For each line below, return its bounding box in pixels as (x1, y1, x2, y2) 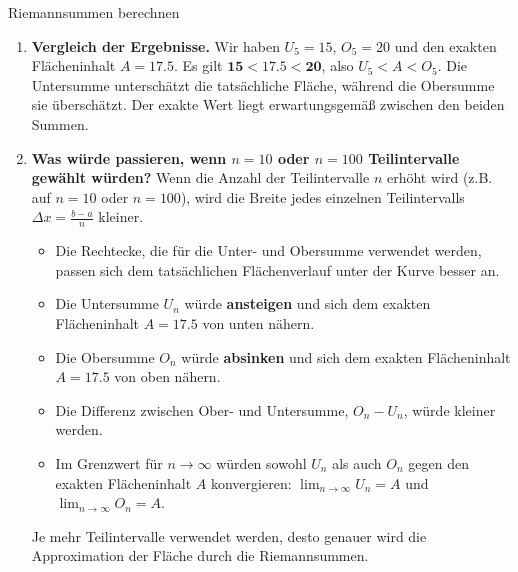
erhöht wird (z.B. (386, 167, 493, 188)
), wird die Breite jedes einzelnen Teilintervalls (180, 186, 465, 207)
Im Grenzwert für (55, 452, 163, 473)
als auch (332, 452, 382, 473)
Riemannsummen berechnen (8, 2, 180, 22)
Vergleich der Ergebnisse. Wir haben (31, 35, 280, 56)
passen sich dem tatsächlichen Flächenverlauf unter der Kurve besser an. (55, 259, 500, 280)
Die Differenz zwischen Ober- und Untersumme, (55, 399, 349, 420)
